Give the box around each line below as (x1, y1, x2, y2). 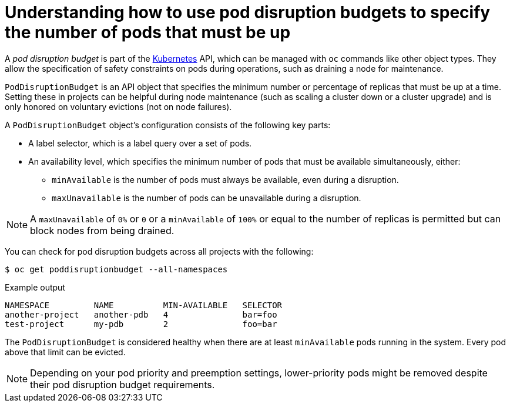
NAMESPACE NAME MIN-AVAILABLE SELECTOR (5, 300, 283, 310)
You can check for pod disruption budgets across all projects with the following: (5, 246, 314, 256)
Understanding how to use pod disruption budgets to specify (5, 2, 491, 22)
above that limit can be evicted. (5, 346, 126, 357)
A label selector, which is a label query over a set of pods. (28, 138, 252, 148)
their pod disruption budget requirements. (30, 378, 215, 391)
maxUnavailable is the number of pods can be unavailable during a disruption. (52, 192, 361, 203)
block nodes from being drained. (30, 224, 175, 236)
